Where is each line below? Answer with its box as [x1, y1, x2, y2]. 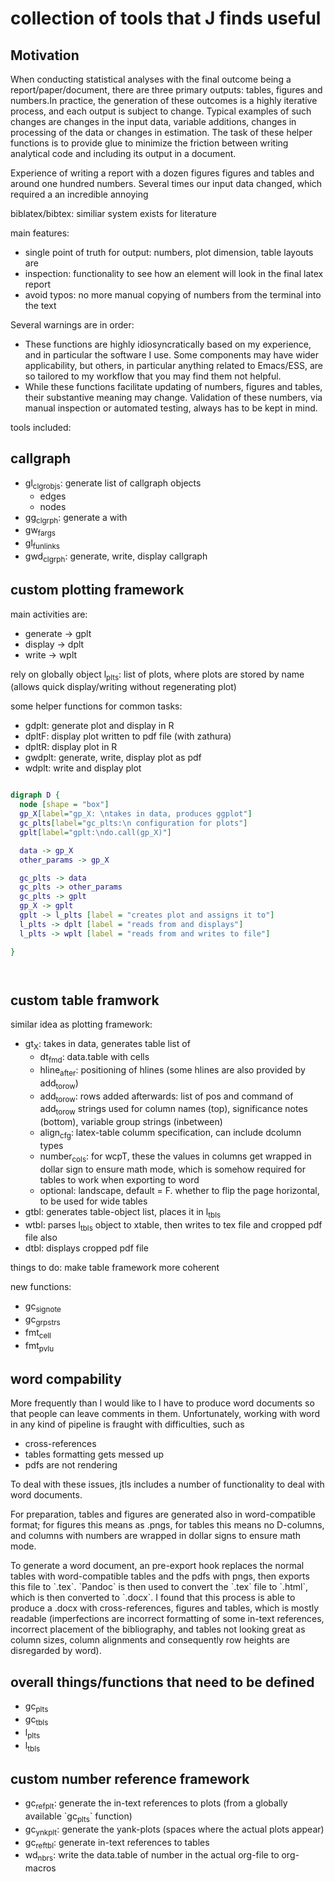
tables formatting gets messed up [24, 1448, 165, 1461]
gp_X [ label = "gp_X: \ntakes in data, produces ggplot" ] [19, 809, 253, 819]
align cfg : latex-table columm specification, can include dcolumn [39, 1127, 302, 1141]
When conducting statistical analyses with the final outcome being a [10, 73, 292, 85]
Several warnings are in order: [10, 319, 135, 331]
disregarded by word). [10, 1645, 102, 1657]
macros [24, 1862, 57, 1874]
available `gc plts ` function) [24, 1810, 133, 1824]
